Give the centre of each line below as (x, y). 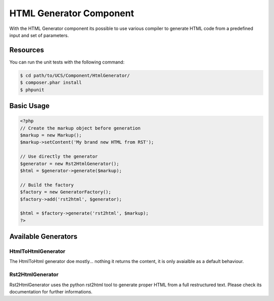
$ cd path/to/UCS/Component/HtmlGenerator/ (75, 75)
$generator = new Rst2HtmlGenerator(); (70, 163)
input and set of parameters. (39, 35)
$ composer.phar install (51, 83)
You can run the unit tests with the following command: (67, 62)
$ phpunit (32, 90)
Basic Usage (29, 106)
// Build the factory (47, 185)
